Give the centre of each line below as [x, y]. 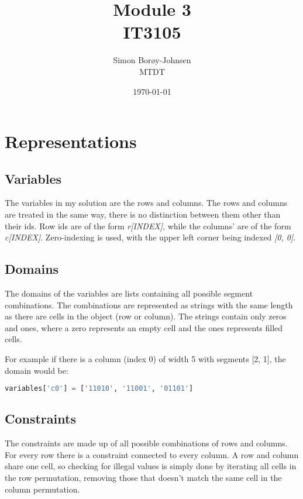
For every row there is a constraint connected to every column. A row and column [152, 454]
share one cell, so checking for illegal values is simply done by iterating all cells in [151, 466]
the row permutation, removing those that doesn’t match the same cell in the [143, 478]
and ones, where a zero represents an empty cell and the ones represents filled [144, 327]
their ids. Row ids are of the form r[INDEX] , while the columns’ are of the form [148, 226]
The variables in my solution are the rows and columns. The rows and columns [146, 203]
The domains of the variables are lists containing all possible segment [129, 293]
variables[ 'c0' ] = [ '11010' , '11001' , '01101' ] [99, 389]
